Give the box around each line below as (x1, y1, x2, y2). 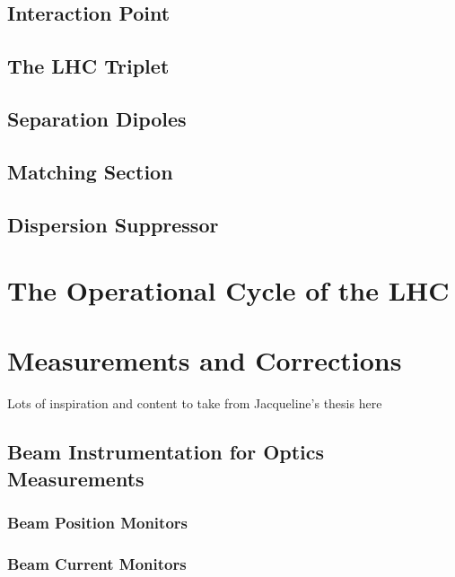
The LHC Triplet (7, 52, 170, 80)
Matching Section (7, 157, 173, 185)
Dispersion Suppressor (7, 210, 219, 238)
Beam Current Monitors (7, 552, 187, 574)
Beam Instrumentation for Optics (7, 438, 325, 466)
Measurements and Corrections (7, 342, 402, 379)
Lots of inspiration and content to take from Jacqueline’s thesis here (7, 394, 382, 413)
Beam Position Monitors (7, 511, 188, 534)
